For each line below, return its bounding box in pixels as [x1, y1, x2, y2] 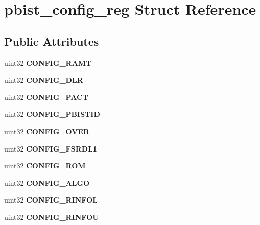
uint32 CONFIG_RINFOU [4, 211, 99, 222]
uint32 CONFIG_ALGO [4, 177, 90, 188]
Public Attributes [4, 33, 99, 49]
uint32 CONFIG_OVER [4, 126, 90, 136]
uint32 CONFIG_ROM [4, 160, 86, 171]
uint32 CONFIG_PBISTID [4, 109, 100, 119]
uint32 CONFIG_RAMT [4, 57, 92, 68]
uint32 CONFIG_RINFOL [4, 194, 98, 205]
